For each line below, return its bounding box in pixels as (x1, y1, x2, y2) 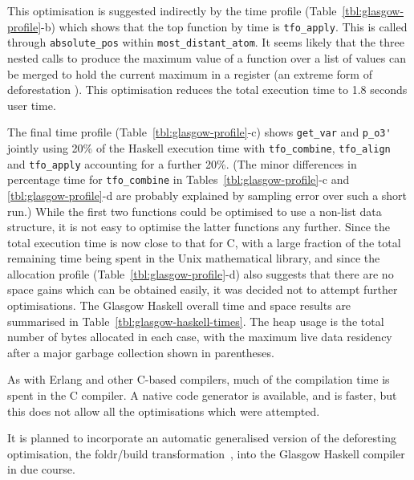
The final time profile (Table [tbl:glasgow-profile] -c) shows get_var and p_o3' (7, 124, 392, 140)
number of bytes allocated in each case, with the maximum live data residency (7, 328, 392, 345)
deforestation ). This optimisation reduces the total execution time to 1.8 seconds (7, 81, 408, 98)
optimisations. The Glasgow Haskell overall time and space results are (7, 297, 351, 314)
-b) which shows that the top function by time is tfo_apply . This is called (41, 18, 408, 35)
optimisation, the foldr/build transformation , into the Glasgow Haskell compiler (7, 445, 405, 462)
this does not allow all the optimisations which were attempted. (7, 402, 320, 419)
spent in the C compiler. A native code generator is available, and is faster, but (7, 387, 397, 404)
